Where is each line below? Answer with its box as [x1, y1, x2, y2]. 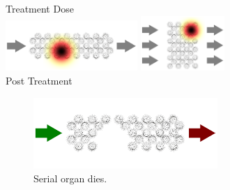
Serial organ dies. [33, 170, 107, 185]
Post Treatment [6, 73, 72, 88]
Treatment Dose [6, 1, 74, 15]
